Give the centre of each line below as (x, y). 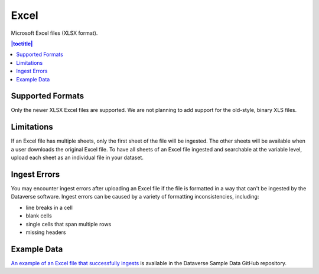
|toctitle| (22, 44)
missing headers (46, 232)
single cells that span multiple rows (69, 224)
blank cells (39, 216)
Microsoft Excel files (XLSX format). (54, 33)
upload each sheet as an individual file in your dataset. (77, 158)
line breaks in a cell (49, 207)
